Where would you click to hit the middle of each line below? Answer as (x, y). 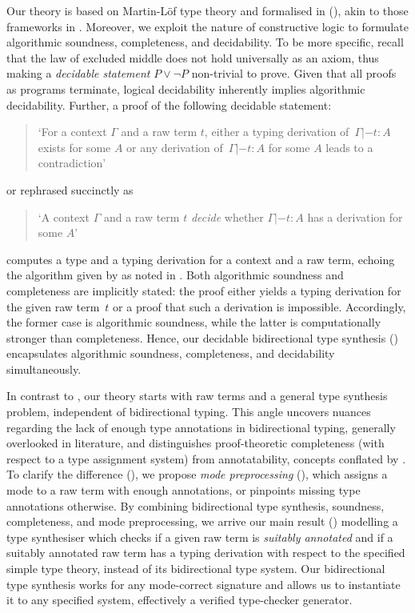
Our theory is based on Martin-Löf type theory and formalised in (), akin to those (207, 10)
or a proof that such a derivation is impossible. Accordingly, (259, 306)
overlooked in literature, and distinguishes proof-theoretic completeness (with (196, 443)
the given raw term (53, 306)
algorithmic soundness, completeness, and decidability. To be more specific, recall (205, 42)
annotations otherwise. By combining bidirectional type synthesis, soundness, (196, 505)
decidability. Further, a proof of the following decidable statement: (169, 104)
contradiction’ (72, 163)
